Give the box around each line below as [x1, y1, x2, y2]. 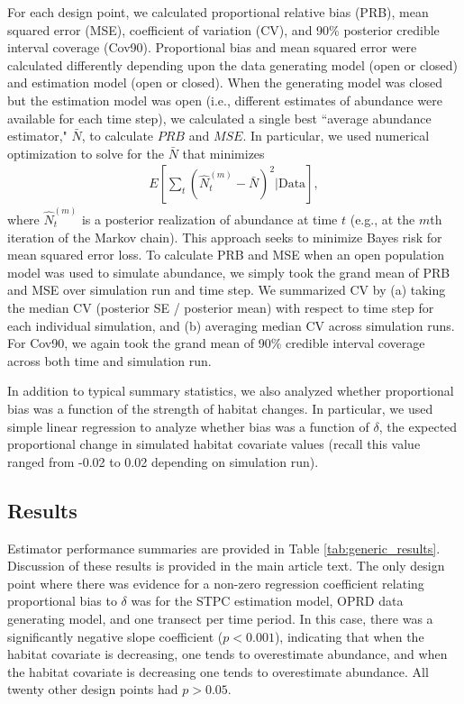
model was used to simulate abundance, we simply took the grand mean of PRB [7, 262, 450, 281]
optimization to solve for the [7, 143, 164, 162]
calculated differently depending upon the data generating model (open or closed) [7, 55, 458, 74]
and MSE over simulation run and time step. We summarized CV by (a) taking [7, 280, 446, 299]
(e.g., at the [350, 210, 415, 229]
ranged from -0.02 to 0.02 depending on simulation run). [7, 452, 319, 471]
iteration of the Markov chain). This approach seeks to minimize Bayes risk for [7, 227, 442, 246]
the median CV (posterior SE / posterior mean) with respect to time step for [7, 298, 434, 316]
